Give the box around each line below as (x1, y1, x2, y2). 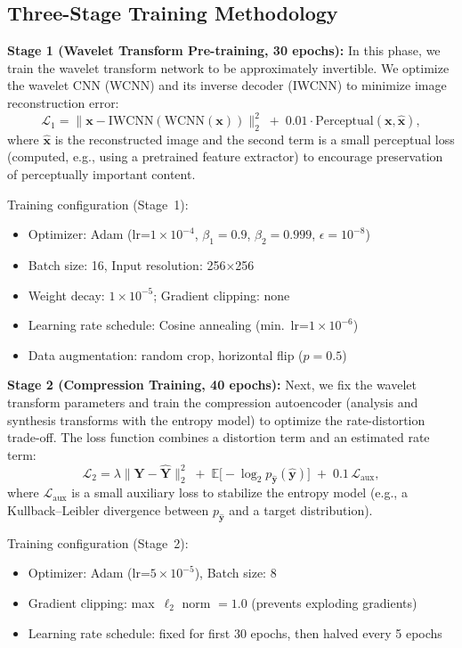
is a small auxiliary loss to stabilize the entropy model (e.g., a (71, 483, 408, 502)
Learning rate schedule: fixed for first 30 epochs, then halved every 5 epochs (28, 623, 442, 642)
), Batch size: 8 (194, 563, 277, 582)
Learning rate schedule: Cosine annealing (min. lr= (28, 316, 309, 334)
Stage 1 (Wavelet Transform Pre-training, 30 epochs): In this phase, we (7, 41, 441, 60)
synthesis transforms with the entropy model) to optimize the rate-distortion (7, 410, 426, 429)
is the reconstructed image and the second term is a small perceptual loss (54, 129, 455, 148)
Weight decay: (28, 285, 105, 304)
